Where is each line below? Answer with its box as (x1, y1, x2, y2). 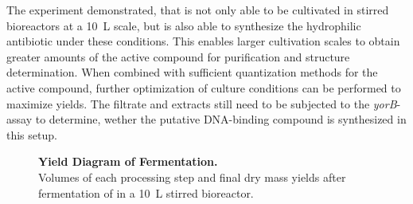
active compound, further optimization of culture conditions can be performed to (6, 79, 401, 96)
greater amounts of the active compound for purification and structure (6, 48, 350, 65)
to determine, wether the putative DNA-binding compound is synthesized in (35, 111, 407, 127)
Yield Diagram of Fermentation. (38, 153, 218, 170)
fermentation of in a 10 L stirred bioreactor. (38, 184, 254, 201)
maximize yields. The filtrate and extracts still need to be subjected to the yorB (6, 95, 397, 112)
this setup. (6, 126, 57, 143)
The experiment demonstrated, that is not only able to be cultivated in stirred (6, 2, 389, 18)
